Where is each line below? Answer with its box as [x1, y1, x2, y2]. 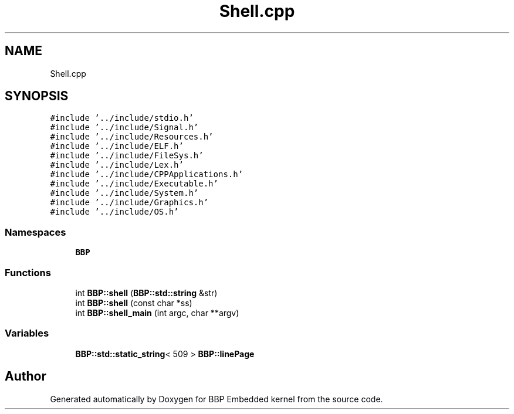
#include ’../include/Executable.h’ [50, 179, 218, 189]
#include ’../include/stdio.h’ [50, 113, 194, 123]
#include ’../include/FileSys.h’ [50, 151, 204, 161]
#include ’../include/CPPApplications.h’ [50, 169, 244, 179]
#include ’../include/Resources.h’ [50, 132, 214, 142]
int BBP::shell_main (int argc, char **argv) [75, 307, 239, 318]
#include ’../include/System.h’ [50, 188, 199, 198]
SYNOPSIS [5, 89, 69, 104]
